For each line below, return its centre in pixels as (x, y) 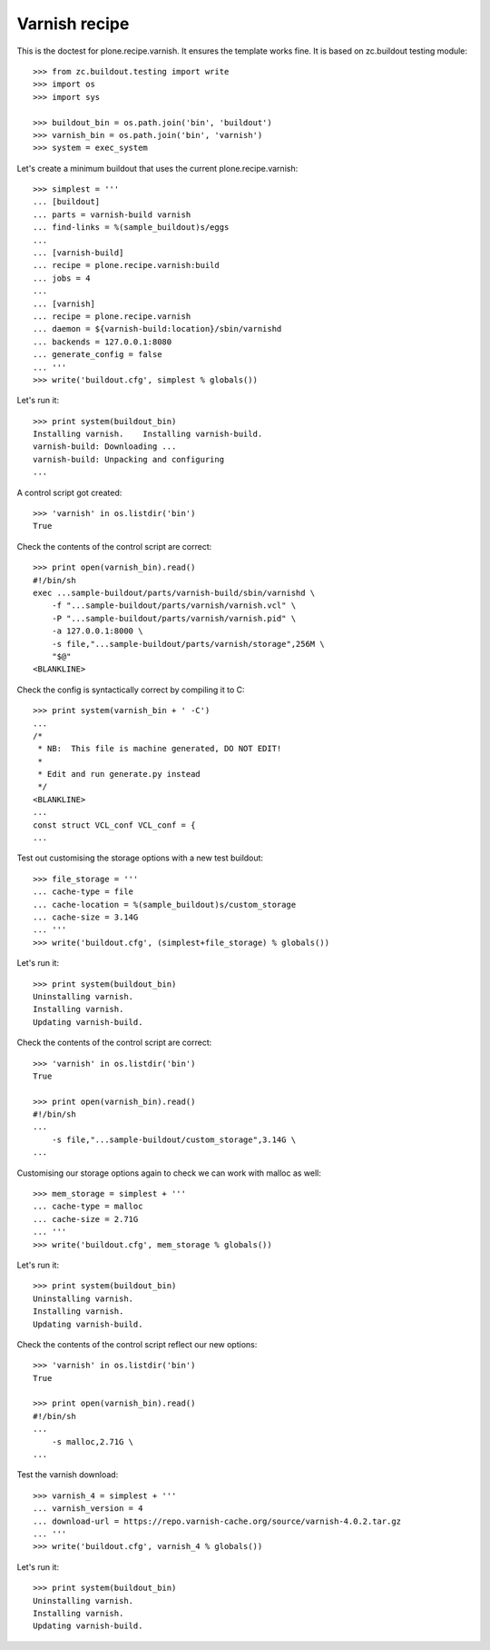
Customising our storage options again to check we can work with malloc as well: (169, 1173)
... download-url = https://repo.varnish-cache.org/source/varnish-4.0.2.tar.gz (217, 1521)
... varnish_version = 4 (88, 1509)
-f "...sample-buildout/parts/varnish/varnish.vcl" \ (174, 606)
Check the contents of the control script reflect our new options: (137, 1344)
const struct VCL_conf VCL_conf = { (114, 825)
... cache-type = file (83, 892)
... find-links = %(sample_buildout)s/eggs (131, 228)
